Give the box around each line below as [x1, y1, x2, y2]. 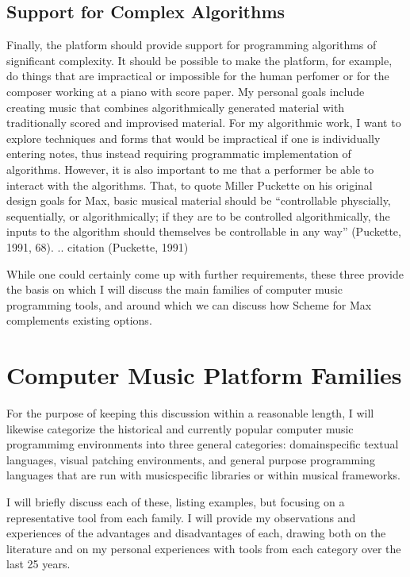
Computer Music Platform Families [6, 359, 402, 391]
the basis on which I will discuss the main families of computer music [6, 281, 343, 298]
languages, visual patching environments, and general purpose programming [6, 451, 375, 467]
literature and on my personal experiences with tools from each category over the [6, 540, 401, 556]
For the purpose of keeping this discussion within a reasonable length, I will [6, 405, 374, 421]
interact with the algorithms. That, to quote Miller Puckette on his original [6, 176, 373, 193]
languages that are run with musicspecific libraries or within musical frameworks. [6, 467, 400, 483]
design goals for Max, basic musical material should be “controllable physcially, [6, 192, 391, 209]
